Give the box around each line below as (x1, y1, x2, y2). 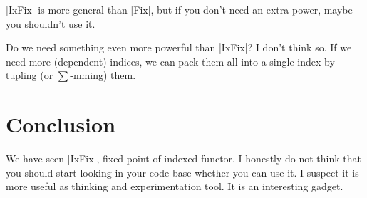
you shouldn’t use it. (6, 16, 95, 31)
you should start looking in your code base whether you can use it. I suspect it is (6, 165, 359, 179)
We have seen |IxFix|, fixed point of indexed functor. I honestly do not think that (6, 151, 361, 166)
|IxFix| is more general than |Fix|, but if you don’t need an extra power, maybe (6, 2, 353, 16)
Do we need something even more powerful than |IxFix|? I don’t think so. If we (6, 40, 352, 55)
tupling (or (6, 68, 53, 83)
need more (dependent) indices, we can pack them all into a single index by (6, 53, 335, 68)
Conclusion (6, 110, 116, 139)
